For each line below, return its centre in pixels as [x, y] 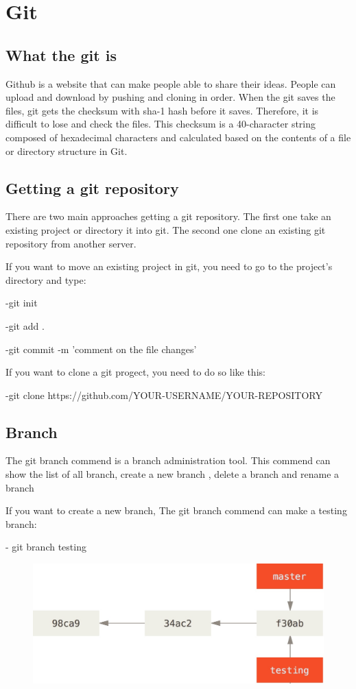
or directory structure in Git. [67, 150]
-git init [22, 303]
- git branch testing [46, 547]
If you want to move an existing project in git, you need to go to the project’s [169, 266]
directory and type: [46, 279]
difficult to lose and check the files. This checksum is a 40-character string [161, 124]
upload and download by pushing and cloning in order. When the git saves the [170, 97]
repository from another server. [71, 243]
